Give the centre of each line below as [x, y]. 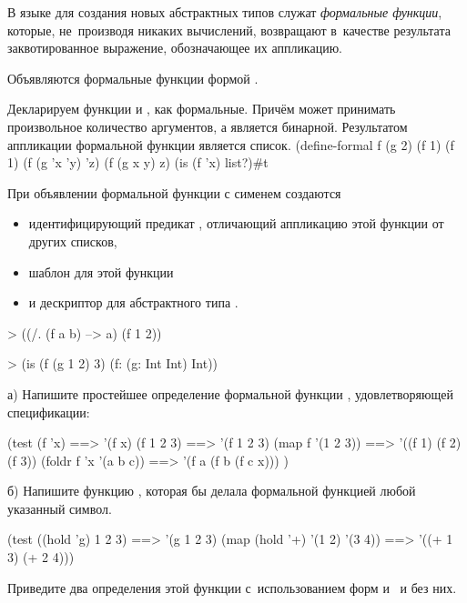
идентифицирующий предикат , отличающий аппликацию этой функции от [236, 223]
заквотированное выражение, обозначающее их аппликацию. [175, 48]
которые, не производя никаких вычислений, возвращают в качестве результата [229, 30]
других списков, [73, 241]
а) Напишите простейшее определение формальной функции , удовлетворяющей [230, 393]
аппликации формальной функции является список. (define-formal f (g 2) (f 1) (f [231, 144]
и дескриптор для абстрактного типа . [133, 302]
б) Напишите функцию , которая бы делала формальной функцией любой [212, 491]
